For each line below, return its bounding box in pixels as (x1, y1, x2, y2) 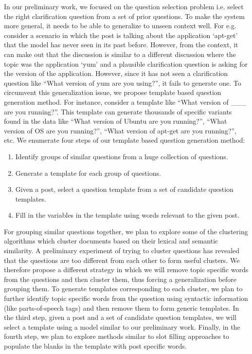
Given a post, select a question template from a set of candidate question (15, 184, 234, 194)
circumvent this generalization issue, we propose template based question (4, 87, 221, 97)
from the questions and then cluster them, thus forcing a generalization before (4, 274, 237, 284)
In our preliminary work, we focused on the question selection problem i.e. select (4, 1, 244, 11)
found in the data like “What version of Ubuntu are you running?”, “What (4, 116, 227, 126)
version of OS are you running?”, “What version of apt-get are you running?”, (4, 125, 236, 135)
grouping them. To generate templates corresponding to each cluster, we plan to (4, 283, 243, 294)
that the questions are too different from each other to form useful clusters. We (4, 255, 240, 265)
